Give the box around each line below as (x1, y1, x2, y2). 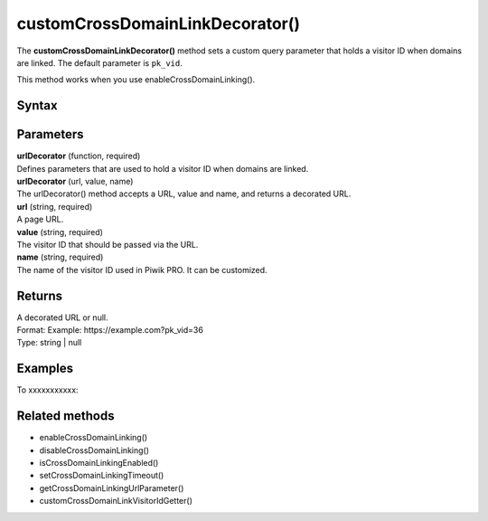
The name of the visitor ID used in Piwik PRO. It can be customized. (16, 264, 267, 275)
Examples (16, 361, 74, 376)
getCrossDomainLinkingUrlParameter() (39, 482, 184, 493)
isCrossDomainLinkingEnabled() (39, 458, 159, 469)
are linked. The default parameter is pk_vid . (16, 57, 183, 68)
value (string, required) (16, 226, 104, 237)
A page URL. (16, 213, 64, 225)
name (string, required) (16, 251, 104, 262)
